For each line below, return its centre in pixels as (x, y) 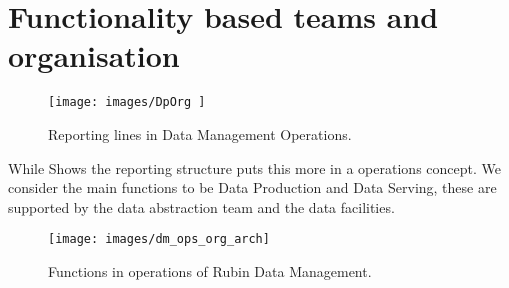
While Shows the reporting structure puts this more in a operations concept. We (254, 167)
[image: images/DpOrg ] (127, 102)
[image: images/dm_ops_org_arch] (159, 239)
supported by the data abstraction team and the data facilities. (201, 206)
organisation (94, 55)
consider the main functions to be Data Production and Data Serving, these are (252, 187)
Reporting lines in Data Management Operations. (200, 133)
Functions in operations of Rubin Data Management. (210, 271)
